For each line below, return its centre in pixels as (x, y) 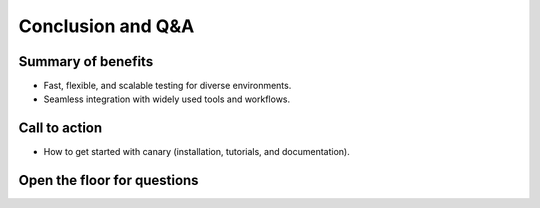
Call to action (60, 128)
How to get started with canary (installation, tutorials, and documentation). (196, 152)
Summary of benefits (86, 61)
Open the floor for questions (108, 180)
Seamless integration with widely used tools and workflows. (167, 99)
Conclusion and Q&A (106, 26)
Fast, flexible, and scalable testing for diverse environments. (167, 86)
